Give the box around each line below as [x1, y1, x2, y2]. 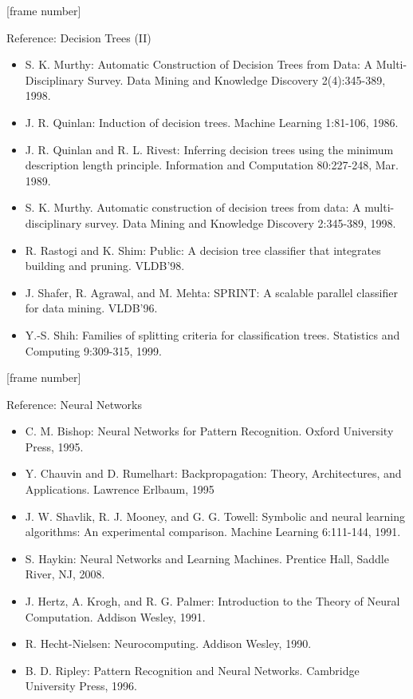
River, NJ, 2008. [25, 566, 105, 582]
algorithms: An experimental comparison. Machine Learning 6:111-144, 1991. [25, 523, 401, 540]
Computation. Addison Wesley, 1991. [25, 608, 206, 625]
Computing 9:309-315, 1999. [25, 342, 162, 359]
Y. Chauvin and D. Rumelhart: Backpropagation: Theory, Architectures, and [25, 465, 402, 482]
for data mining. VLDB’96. [25, 300, 158, 316]
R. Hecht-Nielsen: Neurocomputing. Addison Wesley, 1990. [25, 635, 312, 652]
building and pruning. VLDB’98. [25, 257, 185, 274]
